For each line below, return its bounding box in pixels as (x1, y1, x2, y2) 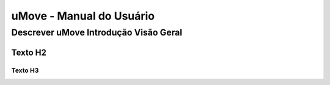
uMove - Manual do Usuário (11, 9, 155, 23)
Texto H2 (11, 47, 47, 57)
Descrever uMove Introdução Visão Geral (11, 27, 183, 38)
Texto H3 (11, 66, 39, 75)
